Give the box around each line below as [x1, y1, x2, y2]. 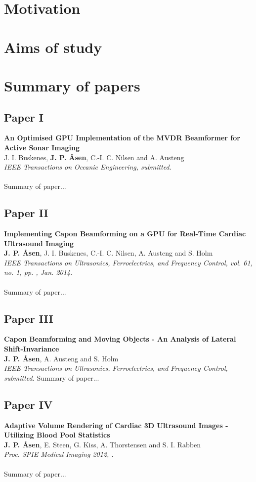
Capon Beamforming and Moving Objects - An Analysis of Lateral [4, 334, 236, 344]
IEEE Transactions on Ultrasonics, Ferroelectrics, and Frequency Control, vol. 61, [4, 257, 253, 267]
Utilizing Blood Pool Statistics [4, 430, 110, 440]
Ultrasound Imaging [4, 238, 74, 248]
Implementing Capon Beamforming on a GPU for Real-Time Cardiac [4, 228, 246, 239]
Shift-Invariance [4, 344, 59, 354]
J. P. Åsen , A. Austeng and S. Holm [4, 353, 119, 363]
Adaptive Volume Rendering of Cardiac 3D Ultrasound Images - [4, 420, 228, 430]
